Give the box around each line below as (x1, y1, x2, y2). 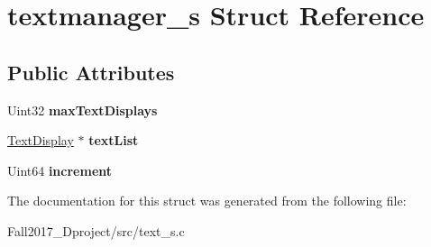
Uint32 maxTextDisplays (7, 100, 158, 119)
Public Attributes (7, 58, 175, 86)
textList (88, 131, 139, 150)
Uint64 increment (7, 160, 113, 179)
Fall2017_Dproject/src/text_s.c (7, 221, 185, 240)
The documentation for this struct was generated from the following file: (7, 191, 407, 210)
